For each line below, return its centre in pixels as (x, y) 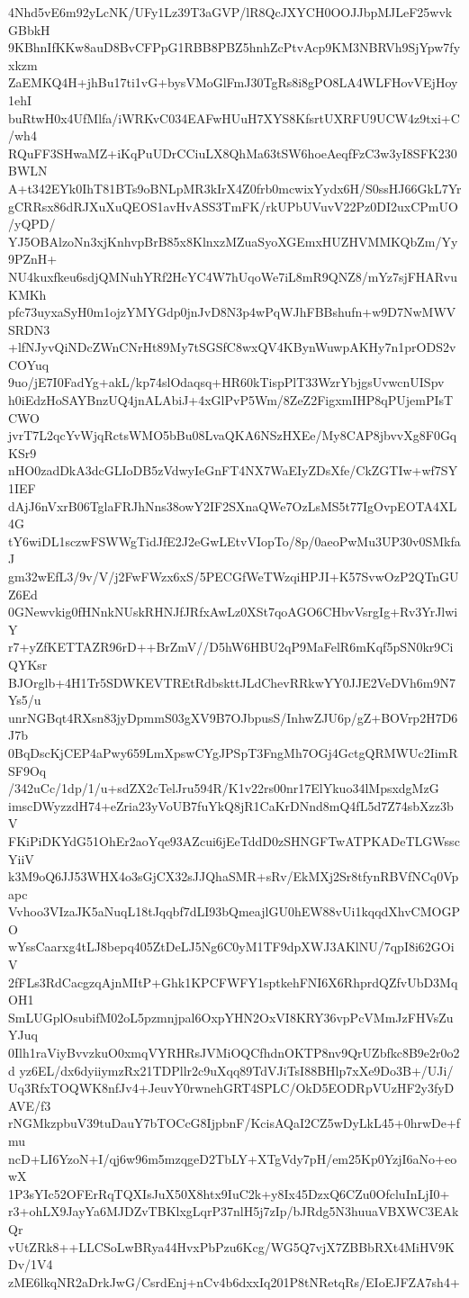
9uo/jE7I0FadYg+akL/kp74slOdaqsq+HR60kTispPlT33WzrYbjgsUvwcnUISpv (226, 382)
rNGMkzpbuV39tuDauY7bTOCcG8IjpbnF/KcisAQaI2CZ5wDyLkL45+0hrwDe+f (234, 1123)
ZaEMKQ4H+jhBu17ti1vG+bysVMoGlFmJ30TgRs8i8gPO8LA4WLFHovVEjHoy (233, 82)
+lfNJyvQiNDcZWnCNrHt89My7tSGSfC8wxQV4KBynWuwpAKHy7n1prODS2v (232, 347)
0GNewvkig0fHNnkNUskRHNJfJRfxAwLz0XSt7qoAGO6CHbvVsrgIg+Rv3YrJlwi (233, 612)
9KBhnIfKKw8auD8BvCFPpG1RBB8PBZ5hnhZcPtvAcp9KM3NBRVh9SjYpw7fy (234, 47)
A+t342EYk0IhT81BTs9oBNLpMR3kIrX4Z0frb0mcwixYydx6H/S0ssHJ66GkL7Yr (235, 188)
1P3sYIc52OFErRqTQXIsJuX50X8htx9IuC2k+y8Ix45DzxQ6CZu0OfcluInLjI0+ (229, 1193)
